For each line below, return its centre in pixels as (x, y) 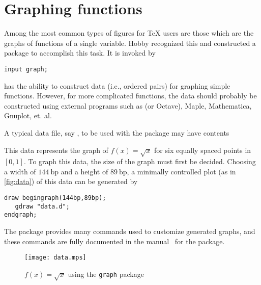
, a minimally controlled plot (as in (181, 171)
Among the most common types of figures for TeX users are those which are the (129, 33)
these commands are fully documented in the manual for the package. (114, 241)
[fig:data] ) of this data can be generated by (71, 181)
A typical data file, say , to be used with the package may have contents (117, 132)
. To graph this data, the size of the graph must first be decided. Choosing (140, 161)
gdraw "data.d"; (42, 206)
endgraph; (21, 215)
